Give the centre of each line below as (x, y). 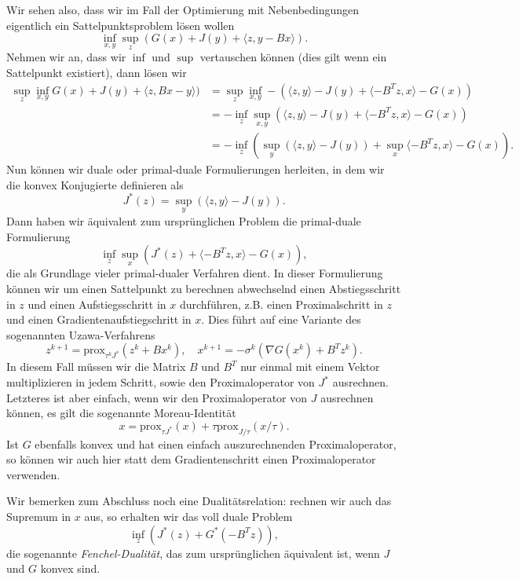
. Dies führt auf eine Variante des (281, 319)
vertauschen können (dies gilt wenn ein (293, 57)
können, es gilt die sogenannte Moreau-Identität (121, 413)
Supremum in (39, 516)
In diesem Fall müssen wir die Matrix (96, 366)
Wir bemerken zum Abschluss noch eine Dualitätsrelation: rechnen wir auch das (199, 501)
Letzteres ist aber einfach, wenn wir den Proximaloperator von (157, 397)
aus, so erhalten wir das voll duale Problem (188, 516)
